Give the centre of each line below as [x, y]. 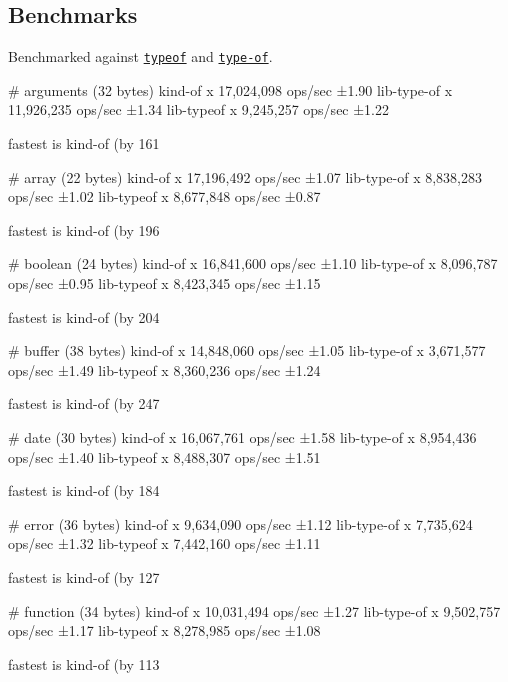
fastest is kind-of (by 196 [84, 229]
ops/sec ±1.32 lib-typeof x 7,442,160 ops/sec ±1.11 [164, 543]
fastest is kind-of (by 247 [84, 403]
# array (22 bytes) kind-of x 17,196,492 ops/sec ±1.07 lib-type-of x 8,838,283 [245, 176]
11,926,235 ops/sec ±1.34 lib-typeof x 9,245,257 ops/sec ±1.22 [199, 109]
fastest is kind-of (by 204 [84, 316]
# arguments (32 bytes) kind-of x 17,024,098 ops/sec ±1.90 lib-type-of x [230, 89]
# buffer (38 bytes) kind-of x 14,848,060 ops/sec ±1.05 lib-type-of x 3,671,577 [247, 350]
